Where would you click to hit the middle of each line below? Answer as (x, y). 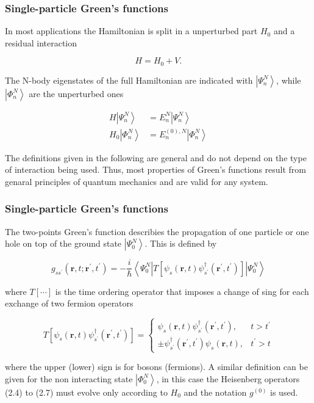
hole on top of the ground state (63, 243)
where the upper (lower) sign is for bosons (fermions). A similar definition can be (156, 367)
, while (289, 80)
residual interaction (41, 42)
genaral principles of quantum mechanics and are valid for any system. (137, 181)
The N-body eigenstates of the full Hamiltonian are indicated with (129, 80)
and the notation (215, 392)
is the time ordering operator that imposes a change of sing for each (182, 291)
